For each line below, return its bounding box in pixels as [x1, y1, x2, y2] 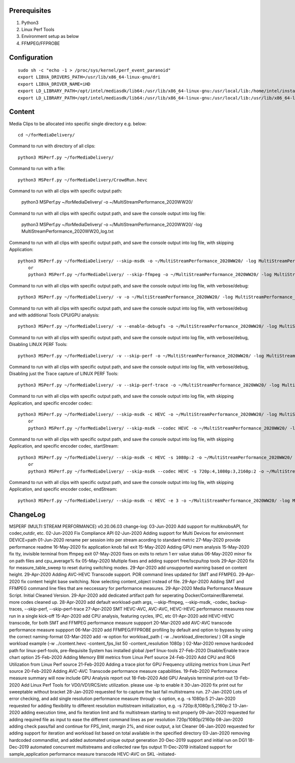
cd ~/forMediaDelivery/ [18, 132, 75, 138]
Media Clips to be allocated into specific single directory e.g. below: [9, 121, 147, 127]
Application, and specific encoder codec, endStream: [9, 486, 118, 492]
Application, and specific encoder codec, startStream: [9, 443, 119, 449]
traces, [9, 606, 24, 612]
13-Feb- [234, 675, 250, 681]
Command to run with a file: [9, 166, 65, 172]
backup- [230, 599, 248, 605]
